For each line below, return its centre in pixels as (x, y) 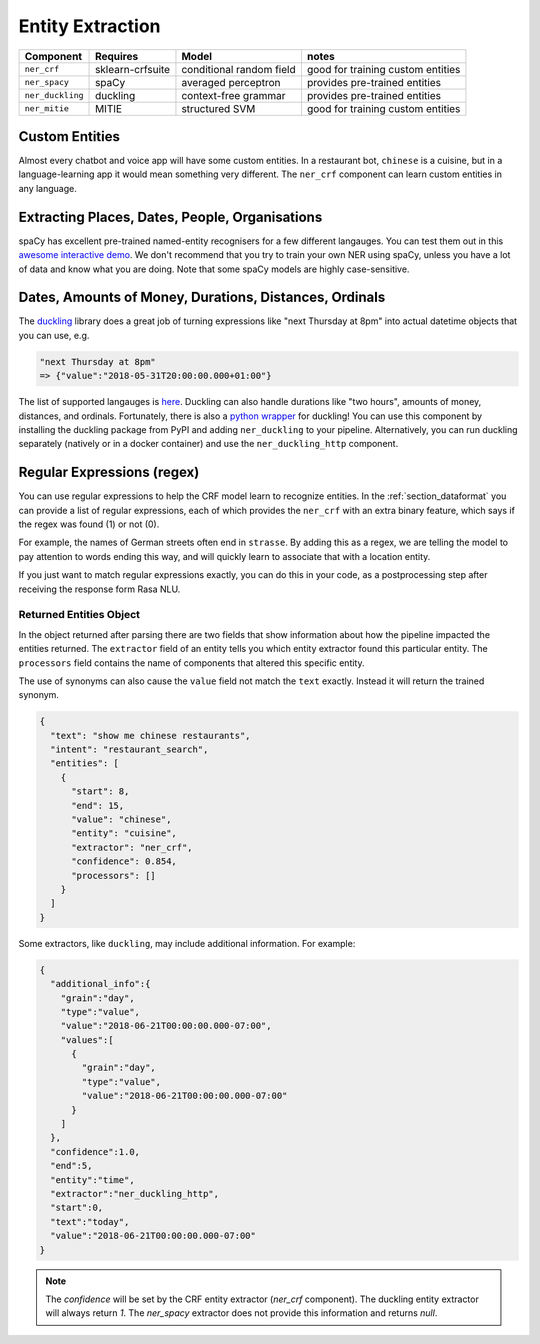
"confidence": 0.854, (124, 861)
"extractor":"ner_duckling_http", (135, 1193)
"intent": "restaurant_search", (129, 749)
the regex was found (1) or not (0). (89, 524)
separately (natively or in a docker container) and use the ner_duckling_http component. (208, 444)
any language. (47, 188)
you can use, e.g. (54, 335)
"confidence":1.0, (95, 1151)
